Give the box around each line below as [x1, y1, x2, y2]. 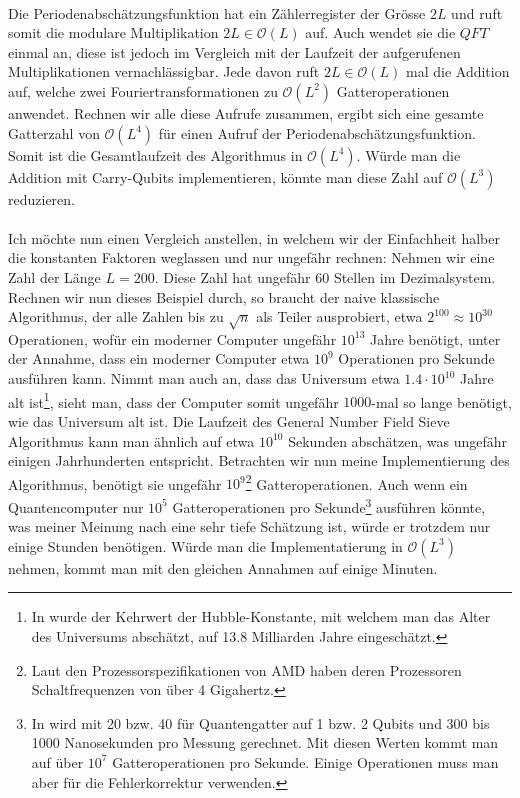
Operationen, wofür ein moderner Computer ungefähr [8, 328, 337, 349]
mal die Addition [406, 61, 510, 82]
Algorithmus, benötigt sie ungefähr [8, 473, 222, 494]
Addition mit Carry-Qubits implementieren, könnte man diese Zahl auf [8, 166, 443, 187]
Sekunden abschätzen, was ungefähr [288, 430, 507, 451]
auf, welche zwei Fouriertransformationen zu [8, 80, 278, 101]
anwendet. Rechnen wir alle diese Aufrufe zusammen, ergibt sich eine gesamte [8, 102, 484, 123]
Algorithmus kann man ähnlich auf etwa [8, 430, 255, 451]
